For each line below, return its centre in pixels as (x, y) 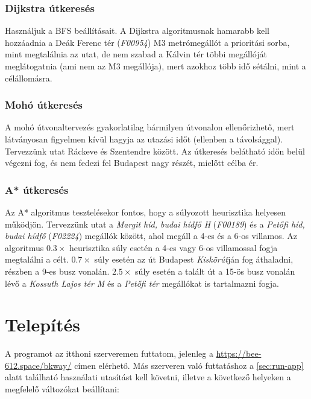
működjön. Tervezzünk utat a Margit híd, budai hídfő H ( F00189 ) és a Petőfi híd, (155, 224)
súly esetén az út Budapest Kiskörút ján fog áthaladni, (194, 259)
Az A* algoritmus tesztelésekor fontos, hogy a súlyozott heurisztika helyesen (146, 212)
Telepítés (42, 324)
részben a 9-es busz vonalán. (57, 271)
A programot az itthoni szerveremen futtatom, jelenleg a (109, 353)
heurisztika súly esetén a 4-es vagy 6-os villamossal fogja (174, 247)
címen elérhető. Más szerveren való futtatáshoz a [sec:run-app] (189, 365)
